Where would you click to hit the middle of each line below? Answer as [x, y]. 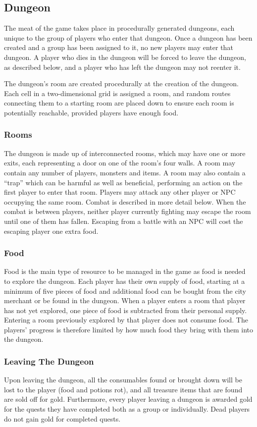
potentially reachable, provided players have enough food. [91, 112]
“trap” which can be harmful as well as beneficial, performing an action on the [123, 182]
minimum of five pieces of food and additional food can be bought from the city [125, 291]
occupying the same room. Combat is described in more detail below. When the [125, 201]
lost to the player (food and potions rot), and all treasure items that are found [123, 389]
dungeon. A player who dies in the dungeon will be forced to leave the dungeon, [125, 57]
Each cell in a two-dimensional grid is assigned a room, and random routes [117, 93]
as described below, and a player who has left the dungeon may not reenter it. [122, 67]
